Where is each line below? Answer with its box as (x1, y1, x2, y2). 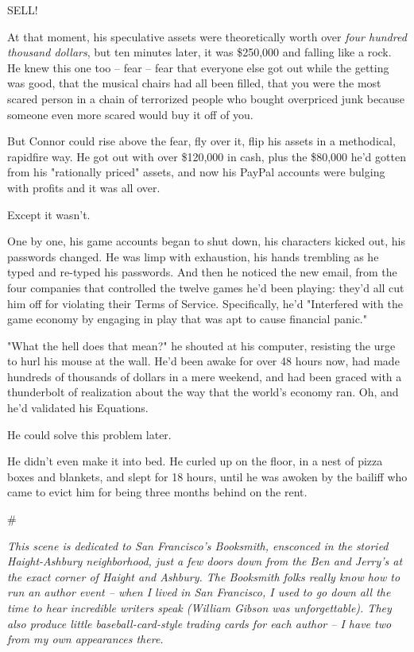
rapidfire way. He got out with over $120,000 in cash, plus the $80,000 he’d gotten (7, 148, 406, 164)
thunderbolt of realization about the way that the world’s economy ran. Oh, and (7, 384, 399, 400)
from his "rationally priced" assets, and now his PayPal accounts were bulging (7, 164, 385, 180)
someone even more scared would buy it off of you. (7, 106, 253, 122)
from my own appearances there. (7, 631, 164, 647)
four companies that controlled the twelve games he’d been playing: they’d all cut (7, 279, 404, 295)
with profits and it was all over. (7, 179, 161, 195)
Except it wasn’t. (7, 206, 91, 222)
